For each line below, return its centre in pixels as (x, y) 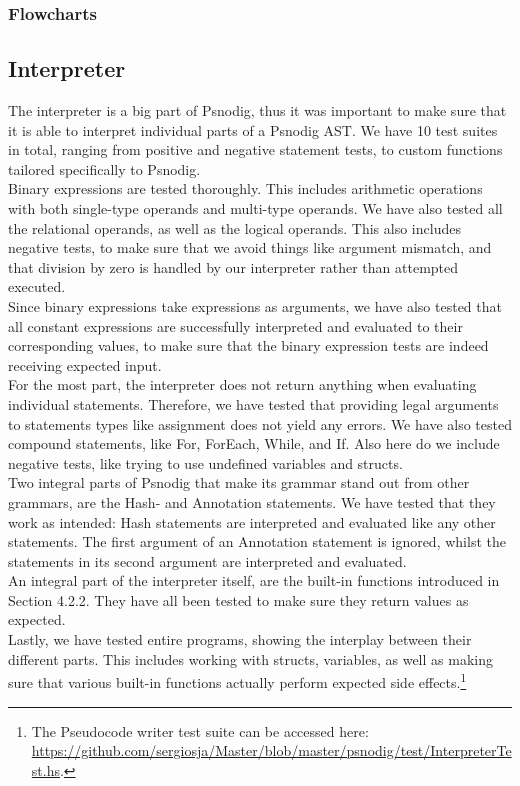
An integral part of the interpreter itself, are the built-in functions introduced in (254, 580)
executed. (37, 286)
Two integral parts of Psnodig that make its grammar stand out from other (239, 482)
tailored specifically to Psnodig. (104, 168)
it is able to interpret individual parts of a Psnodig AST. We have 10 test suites (253, 129)
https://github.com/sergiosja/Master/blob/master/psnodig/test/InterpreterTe (271, 750)
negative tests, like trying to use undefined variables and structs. (205, 462)
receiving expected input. (85, 364)
